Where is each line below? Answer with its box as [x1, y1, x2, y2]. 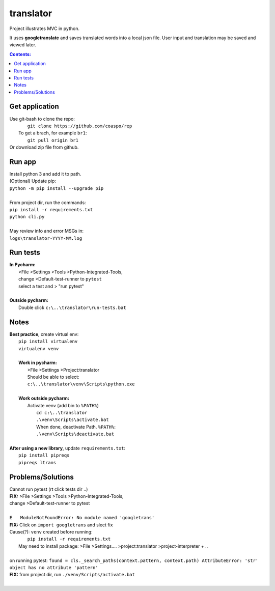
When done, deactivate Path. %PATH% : [36, 424, 116, 430]
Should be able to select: [27, 374, 79, 380]
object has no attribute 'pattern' [9, 565, 99, 570]
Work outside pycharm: [18, 395, 70, 402]
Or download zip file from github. [9, 144, 79, 150]
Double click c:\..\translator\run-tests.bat [18, 304, 127, 311]
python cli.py [9, 214, 45, 220]
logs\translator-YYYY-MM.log [9, 235, 82, 241]
